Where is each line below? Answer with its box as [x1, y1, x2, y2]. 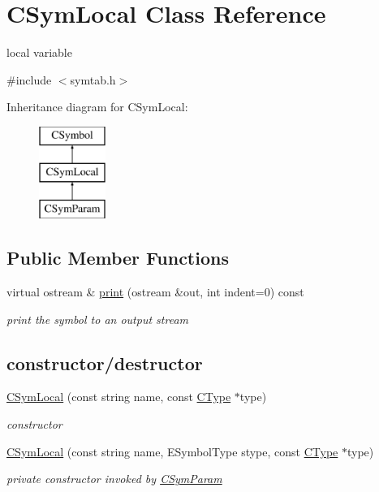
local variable [6, 44, 72, 61]
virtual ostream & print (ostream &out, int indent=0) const [6, 283, 304, 300]
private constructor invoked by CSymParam [6, 470, 222, 487]
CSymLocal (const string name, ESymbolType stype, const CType [6, 442, 338, 460]
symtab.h [70, 71, 116, 88]
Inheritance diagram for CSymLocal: [6, 98, 188, 115]
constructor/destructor [6, 350, 203, 375]
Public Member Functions [6, 245, 229, 270]
